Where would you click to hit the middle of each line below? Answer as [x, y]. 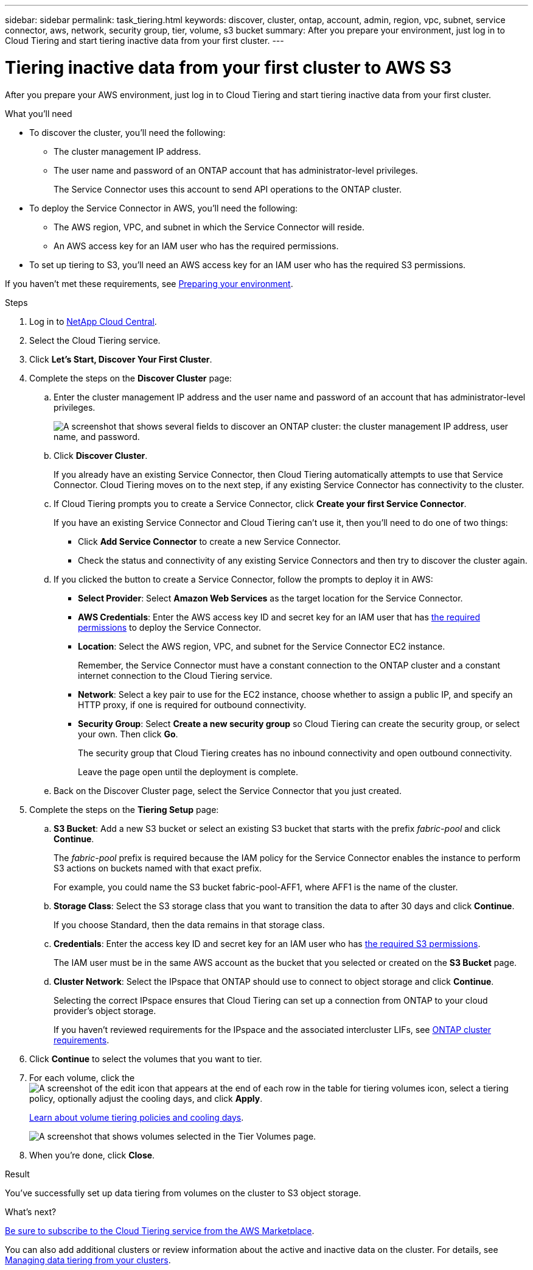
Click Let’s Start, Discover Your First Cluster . [121, 359]
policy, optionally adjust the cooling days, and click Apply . [146, 1098]
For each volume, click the [82, 1077]
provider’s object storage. [105, 1010]
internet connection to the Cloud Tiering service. [175, 675]
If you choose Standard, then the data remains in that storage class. [189, 924]
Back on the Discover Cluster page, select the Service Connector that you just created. [228, 790]
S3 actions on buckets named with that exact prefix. [158, 868]
